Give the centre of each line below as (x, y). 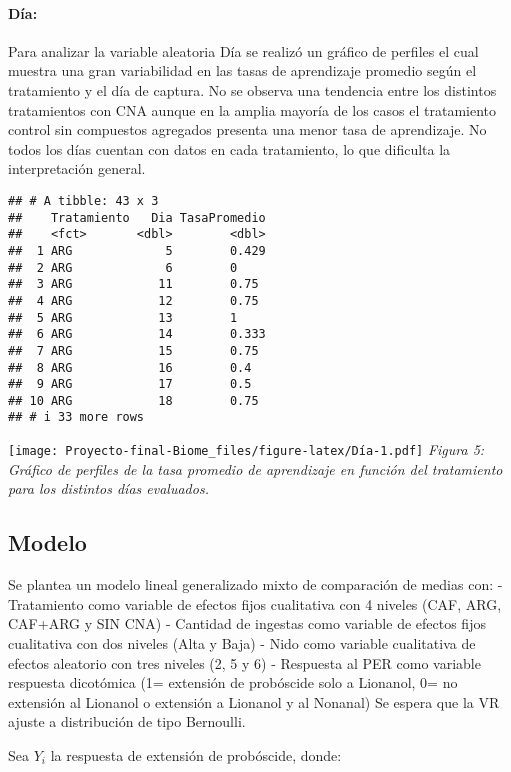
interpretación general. (77, 168)
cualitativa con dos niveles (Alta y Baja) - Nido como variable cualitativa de (242, 642)
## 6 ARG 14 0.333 (137, 334)
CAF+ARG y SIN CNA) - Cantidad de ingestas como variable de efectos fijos (247, 623)
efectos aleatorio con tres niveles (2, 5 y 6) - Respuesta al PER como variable (244, 662)
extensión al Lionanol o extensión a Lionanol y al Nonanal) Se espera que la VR (254, 701)
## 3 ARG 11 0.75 (133, 284)
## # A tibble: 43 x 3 (83, 200)
